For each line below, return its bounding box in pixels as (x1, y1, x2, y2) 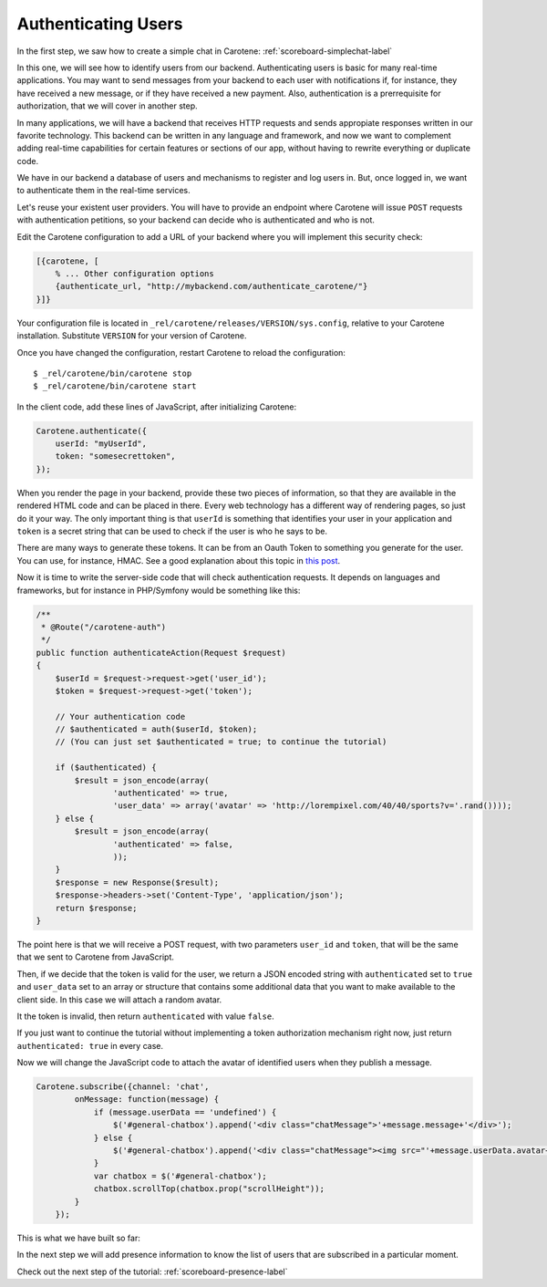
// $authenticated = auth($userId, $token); (55, 724, 258, 734)
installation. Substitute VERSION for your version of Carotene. (16, 330, 247, 341)
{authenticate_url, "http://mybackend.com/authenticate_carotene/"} (55, 281, 368, 292)
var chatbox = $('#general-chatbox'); (93, 1170, 268, 1181)
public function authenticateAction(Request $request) (36, 648, 286, 658)
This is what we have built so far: (16, 1232, 141, 1243)
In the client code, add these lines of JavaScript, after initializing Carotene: (16, 401, 297, 412)
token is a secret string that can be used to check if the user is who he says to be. (16, 525, 328, 537)
